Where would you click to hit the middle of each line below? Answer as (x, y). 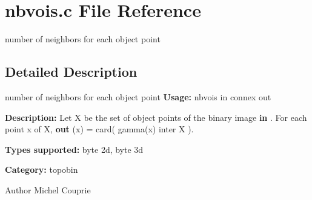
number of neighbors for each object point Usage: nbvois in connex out (138, 96)
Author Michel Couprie (48, 189)
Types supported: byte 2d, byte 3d (74, 149)
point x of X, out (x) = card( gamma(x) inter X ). (99, 129)
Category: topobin (41, 169)
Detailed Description (71, 72)
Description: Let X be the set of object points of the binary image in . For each (156, 117)
